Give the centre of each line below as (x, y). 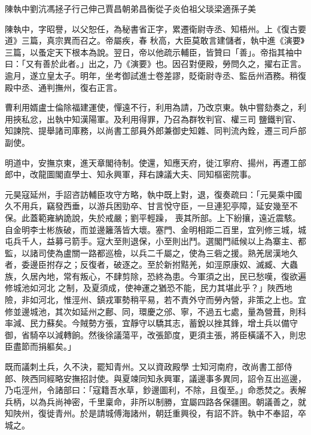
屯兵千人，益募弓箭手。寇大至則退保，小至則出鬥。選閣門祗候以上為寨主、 (151, 241)
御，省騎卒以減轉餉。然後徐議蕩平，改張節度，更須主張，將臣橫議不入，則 (151, 334)
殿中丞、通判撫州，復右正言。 (63, 87)
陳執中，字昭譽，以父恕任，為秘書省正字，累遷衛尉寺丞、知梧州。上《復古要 (155, 28)
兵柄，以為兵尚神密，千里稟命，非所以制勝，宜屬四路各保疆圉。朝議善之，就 (155, 401)
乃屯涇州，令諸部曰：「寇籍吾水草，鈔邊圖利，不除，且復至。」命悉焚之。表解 (155, 390)
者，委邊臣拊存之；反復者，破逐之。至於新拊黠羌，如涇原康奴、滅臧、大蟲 (151, 264)
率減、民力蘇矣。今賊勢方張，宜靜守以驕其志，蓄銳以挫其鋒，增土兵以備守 (151, 323)
